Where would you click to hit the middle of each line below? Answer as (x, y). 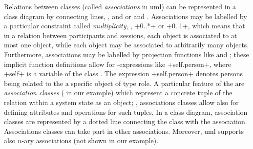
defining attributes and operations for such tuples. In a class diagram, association (126, 112)
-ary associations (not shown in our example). (90, 140)
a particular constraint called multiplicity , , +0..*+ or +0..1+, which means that (125, 26)
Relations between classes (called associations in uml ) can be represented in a (120, 6)
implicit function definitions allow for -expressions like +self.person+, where (117, 64)
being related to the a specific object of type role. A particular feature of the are (124, 83)
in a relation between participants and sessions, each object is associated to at (121, 35)
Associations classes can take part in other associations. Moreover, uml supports (124, 131)
